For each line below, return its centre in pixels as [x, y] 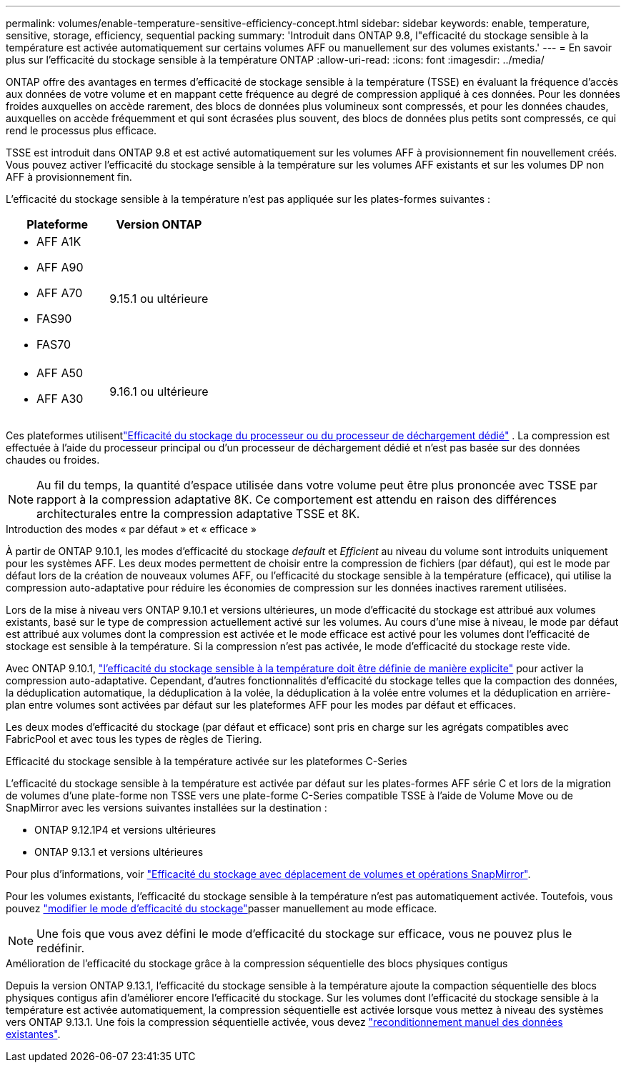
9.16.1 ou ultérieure [159, 391]
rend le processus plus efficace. [81, 130]
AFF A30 [60, 399]
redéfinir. [61, 948]
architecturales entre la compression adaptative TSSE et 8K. [198, 514]
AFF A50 [60, 373]
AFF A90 [60, 267]
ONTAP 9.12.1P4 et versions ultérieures [125, 830]
